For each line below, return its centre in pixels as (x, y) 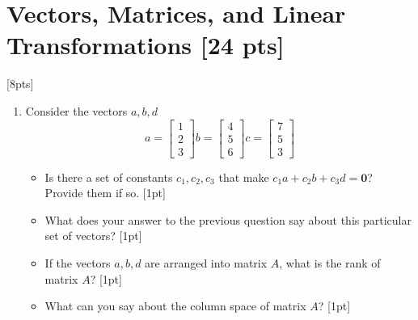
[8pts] (20, 84)
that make (244, 177)
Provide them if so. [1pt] (105, 193)
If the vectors (78, 262)
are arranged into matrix (206, 262)
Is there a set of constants (109, 177)
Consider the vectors (76, 110)
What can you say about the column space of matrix (175, 306)
